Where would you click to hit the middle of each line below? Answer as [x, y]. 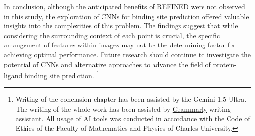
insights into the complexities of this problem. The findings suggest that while [121, 26]
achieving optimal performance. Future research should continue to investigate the [127, 54]
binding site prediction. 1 [62, 75]
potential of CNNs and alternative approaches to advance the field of [107, 64]
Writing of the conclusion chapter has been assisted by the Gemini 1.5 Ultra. [131, 99]
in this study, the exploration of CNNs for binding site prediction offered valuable [127, 16]
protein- [225, 64]
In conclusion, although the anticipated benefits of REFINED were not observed [125, 6]
